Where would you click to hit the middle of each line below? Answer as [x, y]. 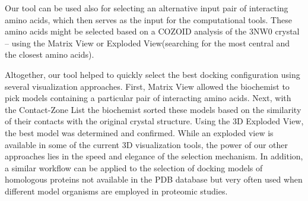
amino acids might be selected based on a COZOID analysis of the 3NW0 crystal [152, 31]
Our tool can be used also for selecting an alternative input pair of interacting [147, 8]
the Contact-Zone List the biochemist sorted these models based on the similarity [153, 109]
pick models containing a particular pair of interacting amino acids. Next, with [148, 98]
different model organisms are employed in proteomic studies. [116, 191]
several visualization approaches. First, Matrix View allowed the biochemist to [147, 86]
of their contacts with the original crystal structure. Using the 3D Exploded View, [154, 121]
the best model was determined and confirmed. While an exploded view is [139, 132]
